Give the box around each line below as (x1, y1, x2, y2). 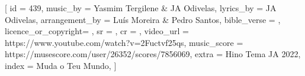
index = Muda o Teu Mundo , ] (5, 59, 117, 71)
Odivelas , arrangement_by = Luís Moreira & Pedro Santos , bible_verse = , (5, 13, 281, 25)
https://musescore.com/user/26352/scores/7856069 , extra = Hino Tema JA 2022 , (5, 48, 301, 60)
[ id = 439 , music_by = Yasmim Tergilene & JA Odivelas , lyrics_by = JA (5, 2, 277, 14)
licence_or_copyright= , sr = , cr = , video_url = (5, 25, 189, 37)
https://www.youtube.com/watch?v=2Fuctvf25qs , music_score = (5, 36, 243, 48)
